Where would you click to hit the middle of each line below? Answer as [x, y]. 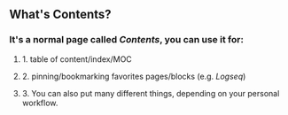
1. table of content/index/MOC [77, 59]
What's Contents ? [61, 15]
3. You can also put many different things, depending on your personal [151, 93]
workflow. [40, 103]
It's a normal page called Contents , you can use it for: [126, 40]
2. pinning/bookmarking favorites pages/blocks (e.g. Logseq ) [134, 76]
